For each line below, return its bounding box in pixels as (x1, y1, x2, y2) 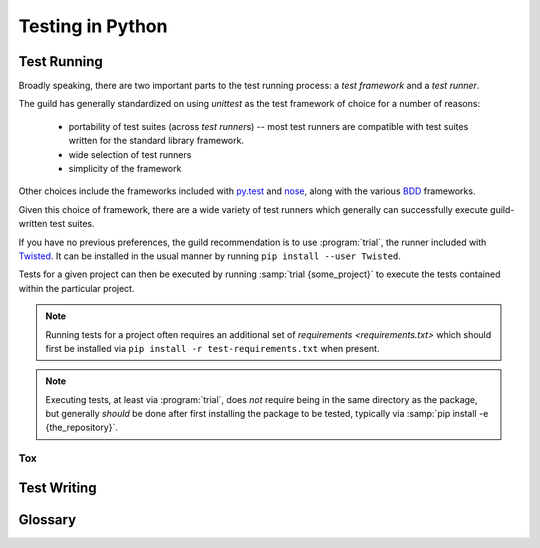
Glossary (18, 511, 77, 528)
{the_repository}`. (45, 421, 119, 434)
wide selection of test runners (68, 148, 192, 160)
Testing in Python (18, 15, 168, 37)
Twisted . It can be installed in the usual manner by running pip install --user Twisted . (18, 250, 402, 262)
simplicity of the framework (68, 163, 182, 175)
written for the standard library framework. (68, 135, 245, 147)
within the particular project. (18, 282, 135, 294)
